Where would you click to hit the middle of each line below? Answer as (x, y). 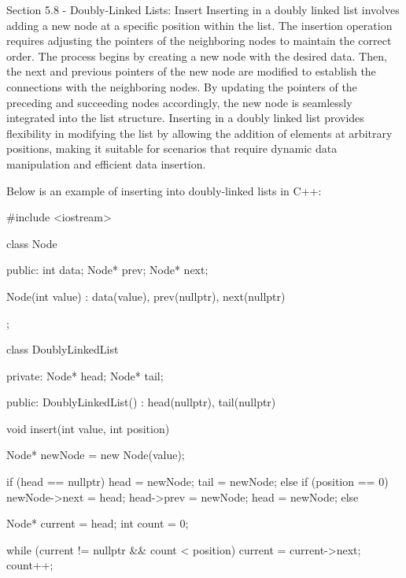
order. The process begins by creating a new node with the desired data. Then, (197, 56)
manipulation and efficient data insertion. (106, 163)
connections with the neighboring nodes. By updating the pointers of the (182, 86)
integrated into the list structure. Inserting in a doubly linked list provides (185, 118)
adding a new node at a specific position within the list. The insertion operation (199, 25)
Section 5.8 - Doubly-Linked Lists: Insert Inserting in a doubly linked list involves (203, 9)
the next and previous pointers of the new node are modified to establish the (191, 71)
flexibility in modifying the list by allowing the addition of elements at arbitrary (199, 133)
